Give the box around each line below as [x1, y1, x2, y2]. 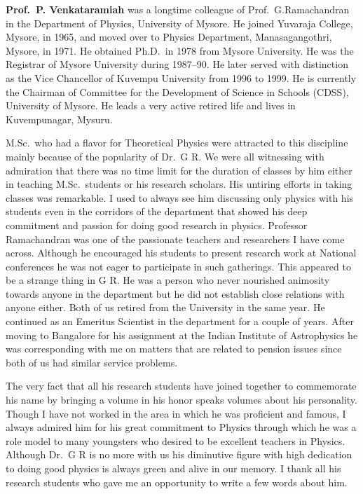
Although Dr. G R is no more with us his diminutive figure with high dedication [6, 447, 352, 462]
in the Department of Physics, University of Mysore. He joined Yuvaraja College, [6, 15, 353, 30]
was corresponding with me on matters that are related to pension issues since [6, 341, 342, 356]
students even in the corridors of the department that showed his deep [6, 204, 308, 219]
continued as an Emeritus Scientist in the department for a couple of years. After [6, 314, 354, 329]
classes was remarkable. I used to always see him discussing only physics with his [6, 190, 354, 205]
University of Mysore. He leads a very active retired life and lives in [6, 98, 296, 113]
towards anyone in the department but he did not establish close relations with [6, 286, 345, 301]
